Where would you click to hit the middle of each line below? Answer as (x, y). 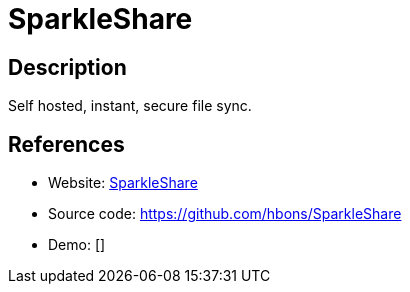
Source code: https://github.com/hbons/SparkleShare (225, 214)
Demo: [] (77, 245)
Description (67, 67)
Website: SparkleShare (123, 183)
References (66, 144)
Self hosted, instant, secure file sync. (130, 106)
